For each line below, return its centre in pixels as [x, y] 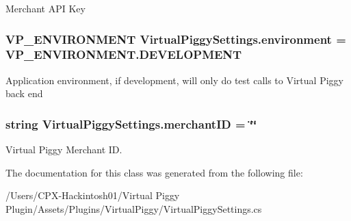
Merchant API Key [45, 8]
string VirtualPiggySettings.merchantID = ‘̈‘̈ [131, 123]
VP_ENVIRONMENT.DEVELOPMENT [124, 54]
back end [24, 93]
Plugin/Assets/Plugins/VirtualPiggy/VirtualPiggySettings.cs [134, 208]
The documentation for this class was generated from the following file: [154, 172]
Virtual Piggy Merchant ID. [64, 149]
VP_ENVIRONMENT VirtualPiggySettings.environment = [176, 39]
